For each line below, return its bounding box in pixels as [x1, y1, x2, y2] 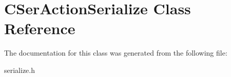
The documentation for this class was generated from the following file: [4, 47, 227, 58]
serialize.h [4, 64, 35, 75]
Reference [4, 18, 75, 39]
